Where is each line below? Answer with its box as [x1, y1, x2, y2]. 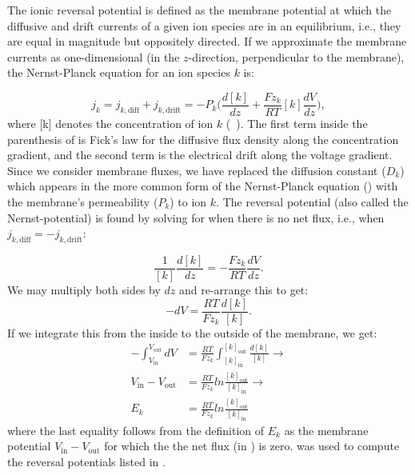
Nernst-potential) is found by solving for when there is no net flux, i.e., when [7, 209, 385, 226]
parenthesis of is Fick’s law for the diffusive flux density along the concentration [7, 130, 399, 147]
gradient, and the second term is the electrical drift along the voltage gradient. [7, 146, 393, 163]
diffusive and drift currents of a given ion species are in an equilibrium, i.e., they [7, 17, 401, 34]
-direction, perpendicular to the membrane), [188, 48, 405, 65]
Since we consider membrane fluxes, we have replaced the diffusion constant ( [7, 162, 386, 178]
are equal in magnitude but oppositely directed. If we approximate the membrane [7, 33, 407, 50]
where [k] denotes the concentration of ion [7, 115, 213, 132]
